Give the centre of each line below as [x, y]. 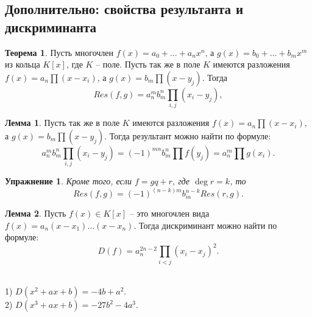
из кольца [23, 64]
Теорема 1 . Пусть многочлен [59, 52]
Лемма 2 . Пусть [36, 213]
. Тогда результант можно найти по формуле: [188, 135]
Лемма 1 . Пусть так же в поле [62, 123]
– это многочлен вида [169, 213]
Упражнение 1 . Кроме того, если [68, 181]
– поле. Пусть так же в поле [148, 64]
